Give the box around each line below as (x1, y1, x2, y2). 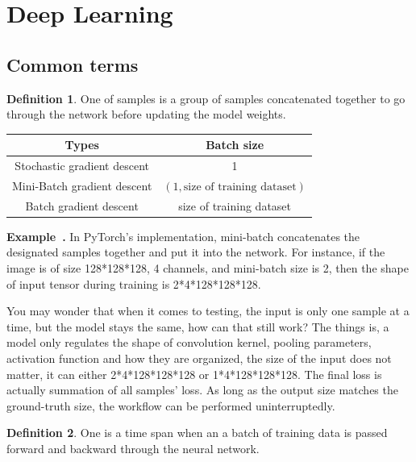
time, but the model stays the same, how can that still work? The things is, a (6, 318, 389, 335)
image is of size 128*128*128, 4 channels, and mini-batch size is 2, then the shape (6, 260, 409, 277)
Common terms (6, 52, 139, 77)
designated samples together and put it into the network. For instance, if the (6, 243, 385, 260)
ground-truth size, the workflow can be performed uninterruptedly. (6, 397, 335, 414)
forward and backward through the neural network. (6, 440, 260, 457)
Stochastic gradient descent (15, 157, 149, 174)
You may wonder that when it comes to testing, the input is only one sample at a (6, 302, 410, 319)
